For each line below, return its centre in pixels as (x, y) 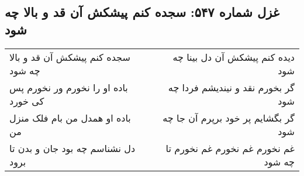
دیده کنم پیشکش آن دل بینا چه (234, 57)
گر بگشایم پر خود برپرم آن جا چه (229, 118)
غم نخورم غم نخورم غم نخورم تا (230, 148)
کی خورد (27, 101)
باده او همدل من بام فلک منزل (70, 118)
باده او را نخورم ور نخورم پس (69, 87)
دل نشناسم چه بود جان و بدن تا (72, 148)
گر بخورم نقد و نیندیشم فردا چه (231, 87)
